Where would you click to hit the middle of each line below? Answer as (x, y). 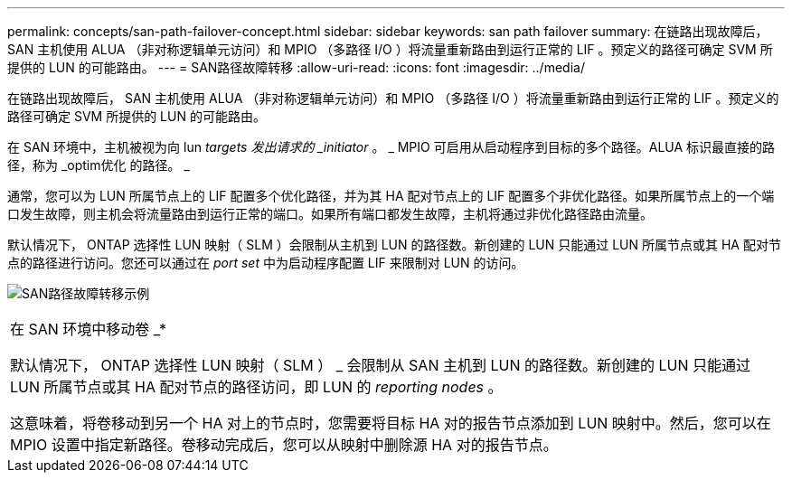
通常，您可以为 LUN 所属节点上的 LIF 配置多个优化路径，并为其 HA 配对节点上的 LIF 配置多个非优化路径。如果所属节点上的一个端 (391, 196)
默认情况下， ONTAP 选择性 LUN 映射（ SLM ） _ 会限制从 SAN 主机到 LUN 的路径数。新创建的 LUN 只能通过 (380, 365)
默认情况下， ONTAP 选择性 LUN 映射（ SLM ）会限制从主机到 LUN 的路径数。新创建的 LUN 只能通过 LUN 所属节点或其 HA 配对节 (394, 245)
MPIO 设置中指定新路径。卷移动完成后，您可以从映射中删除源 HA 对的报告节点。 (284, 445)
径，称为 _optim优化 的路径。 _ (99, 165)
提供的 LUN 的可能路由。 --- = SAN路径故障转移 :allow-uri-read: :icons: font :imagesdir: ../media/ (296, 67)
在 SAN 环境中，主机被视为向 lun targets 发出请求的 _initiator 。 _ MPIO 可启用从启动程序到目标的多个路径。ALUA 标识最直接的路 (391, 147)
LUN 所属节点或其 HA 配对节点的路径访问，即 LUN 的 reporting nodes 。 (256, 387)
